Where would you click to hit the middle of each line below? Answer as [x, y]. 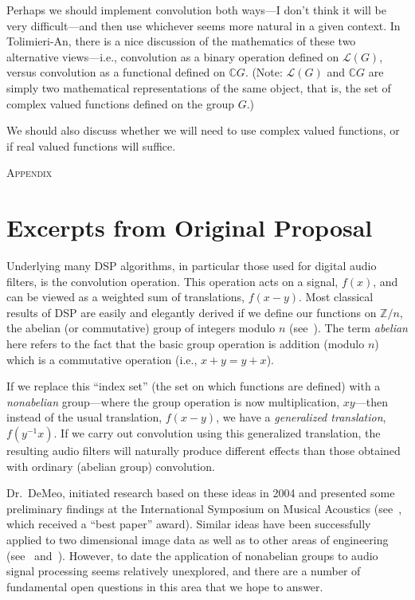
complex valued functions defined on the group [120, 103]
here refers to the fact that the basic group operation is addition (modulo [186, 344]
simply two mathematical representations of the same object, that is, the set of [199, 87]
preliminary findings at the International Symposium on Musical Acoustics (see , [204, 508]
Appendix [29, 173]
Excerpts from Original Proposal [190, 227]
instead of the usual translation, [84, 417]
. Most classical [336, 297]
